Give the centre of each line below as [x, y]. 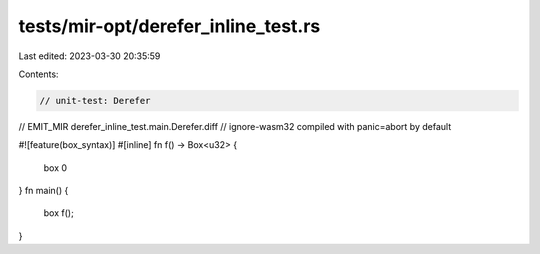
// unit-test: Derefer [95, 100]
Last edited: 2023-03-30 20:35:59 [89, 56]
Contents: [38, 74]
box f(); [58, 213]
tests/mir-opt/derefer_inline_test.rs [169, 26]
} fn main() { [43, 191]
